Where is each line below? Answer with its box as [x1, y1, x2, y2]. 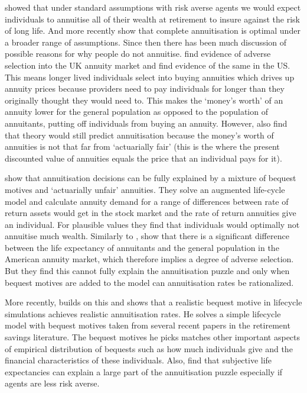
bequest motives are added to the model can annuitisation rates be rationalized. [5, 276, 294, 288]
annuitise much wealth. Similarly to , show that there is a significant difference [5, 230, 289, 242]
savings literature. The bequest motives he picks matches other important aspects [5, 331, 301, 343]
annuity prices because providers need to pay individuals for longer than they [5, 82, 285, 95]
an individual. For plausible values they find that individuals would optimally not [5, 218, 300, 230]
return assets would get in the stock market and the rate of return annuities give [5, 207, 296, 219]
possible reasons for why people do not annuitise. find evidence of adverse [5, 47, 271, 60]
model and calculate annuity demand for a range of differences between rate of [5, 195, 289, 207]
